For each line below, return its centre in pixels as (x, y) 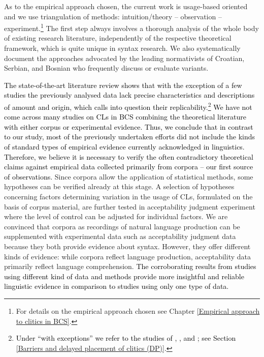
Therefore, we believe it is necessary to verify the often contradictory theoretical (129, 156)
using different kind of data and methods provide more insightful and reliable (124, 276)
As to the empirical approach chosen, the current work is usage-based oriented (126, 6)
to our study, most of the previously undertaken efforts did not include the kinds (130, 137)
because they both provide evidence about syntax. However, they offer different (127, 246)
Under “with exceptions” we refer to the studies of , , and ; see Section (126, 338)
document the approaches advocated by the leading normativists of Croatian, (124, 58)
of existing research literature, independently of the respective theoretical (118, 38)
